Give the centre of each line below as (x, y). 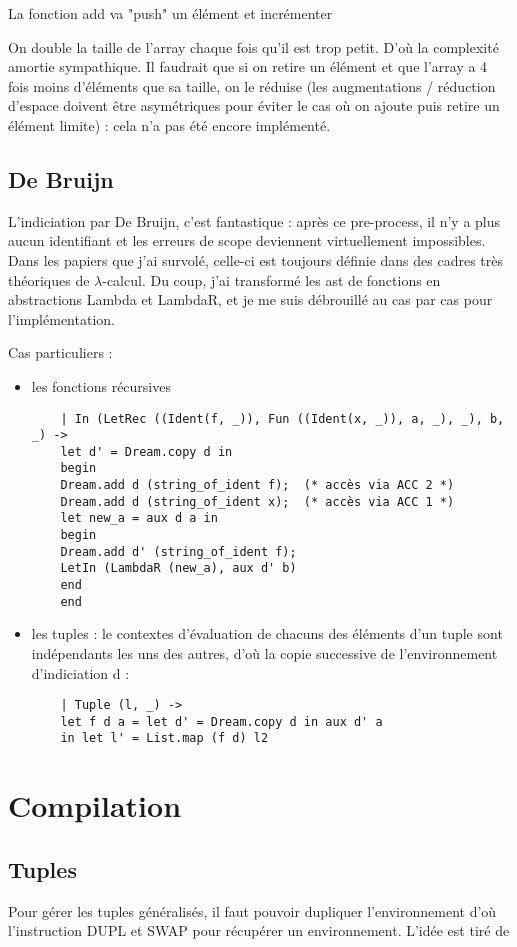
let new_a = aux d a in (139, 518)
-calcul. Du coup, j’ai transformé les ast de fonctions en (271, 279)
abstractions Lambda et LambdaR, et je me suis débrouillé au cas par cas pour (250, 299)
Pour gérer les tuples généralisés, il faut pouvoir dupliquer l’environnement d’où (252, 910)
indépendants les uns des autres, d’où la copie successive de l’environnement (264, 652)
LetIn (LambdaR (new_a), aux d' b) (178, 568)
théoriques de (49, 279)
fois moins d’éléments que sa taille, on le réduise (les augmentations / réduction (252, 85)
